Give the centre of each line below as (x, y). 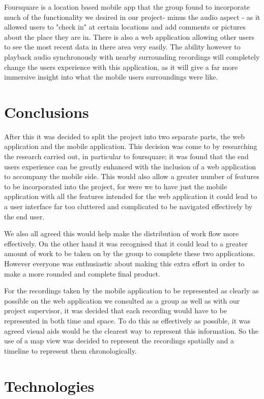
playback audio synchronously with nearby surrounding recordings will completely (132, 56)
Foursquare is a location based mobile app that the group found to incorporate (127, 7)
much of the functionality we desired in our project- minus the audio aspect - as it (132, 17)
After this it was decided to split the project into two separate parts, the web (125, 136)
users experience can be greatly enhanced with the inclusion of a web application (130, 166)
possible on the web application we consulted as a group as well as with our (122, 300)
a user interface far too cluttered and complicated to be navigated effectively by (128, 206)
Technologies (49, 385)
